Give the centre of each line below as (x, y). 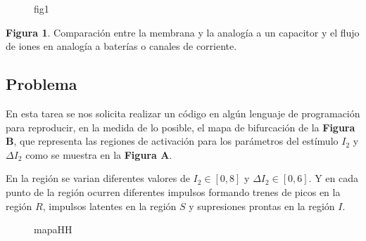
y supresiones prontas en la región (262, 206)
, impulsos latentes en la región (109, 206)
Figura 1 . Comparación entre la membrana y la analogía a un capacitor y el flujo (183, 32)
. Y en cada (334, 178)
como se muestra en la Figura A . (99, 154)
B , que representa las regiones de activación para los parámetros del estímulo (172, 141)
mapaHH (53, 229)
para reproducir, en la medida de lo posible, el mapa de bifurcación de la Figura (181, 127)
